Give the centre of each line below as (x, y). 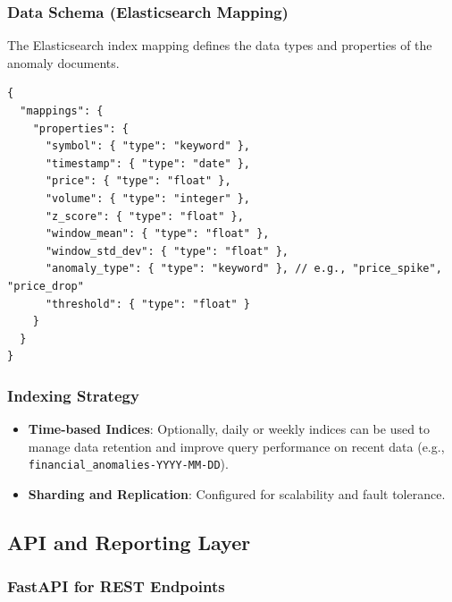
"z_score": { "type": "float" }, (144, 216)
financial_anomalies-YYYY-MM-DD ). (128, 464)
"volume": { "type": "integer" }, (148, 198)
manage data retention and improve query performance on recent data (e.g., (236, 446)
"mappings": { (62, 111)
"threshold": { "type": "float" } (148, 304)
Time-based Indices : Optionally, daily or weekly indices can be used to (229, 429)
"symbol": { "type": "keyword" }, (148, 146)
